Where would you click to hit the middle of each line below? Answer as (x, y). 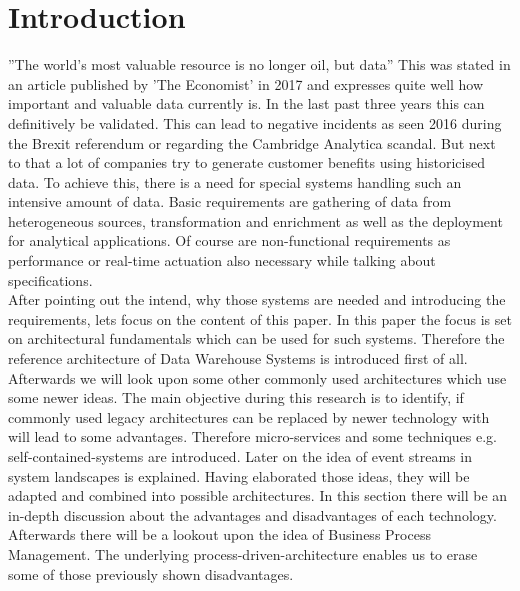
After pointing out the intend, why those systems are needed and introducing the (257, 299)
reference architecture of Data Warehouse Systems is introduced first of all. (238, 358)
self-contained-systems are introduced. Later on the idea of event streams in (240, 456)
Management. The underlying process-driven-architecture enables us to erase (243, 553)
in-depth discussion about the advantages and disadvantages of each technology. (252, 514)
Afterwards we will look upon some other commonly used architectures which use (257, 377)
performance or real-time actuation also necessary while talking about (222, 260)
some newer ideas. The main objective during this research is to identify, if (236, 397)
